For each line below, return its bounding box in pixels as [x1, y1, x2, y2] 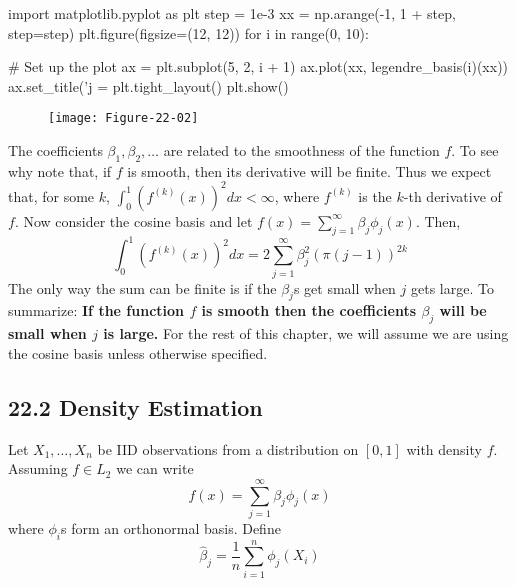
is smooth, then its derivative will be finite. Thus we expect [127, 160, 492, 181]
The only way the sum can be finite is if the [8, 277, 277, 298]
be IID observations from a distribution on [97, 438, 359, 459]
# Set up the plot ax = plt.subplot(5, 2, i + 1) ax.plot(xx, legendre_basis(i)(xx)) [8, 56, 509, 77]
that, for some [8, 185, 95, 206]
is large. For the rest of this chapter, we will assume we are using [103, 323, 509, 344]
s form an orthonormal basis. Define [61, 517, 281, 538]
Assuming [8, 458, 68, 479]
